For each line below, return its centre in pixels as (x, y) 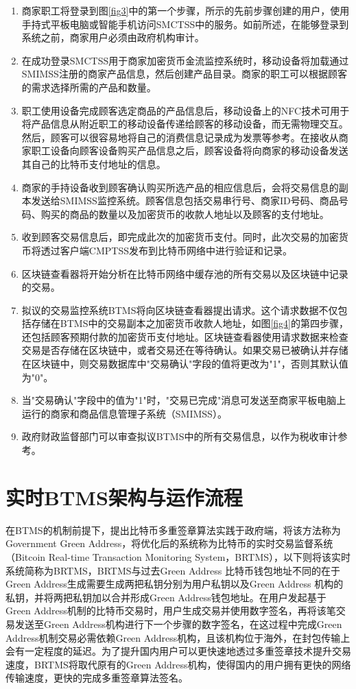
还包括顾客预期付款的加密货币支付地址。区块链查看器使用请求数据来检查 (185, 336)
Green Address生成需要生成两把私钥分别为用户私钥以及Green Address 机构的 (175, 584)
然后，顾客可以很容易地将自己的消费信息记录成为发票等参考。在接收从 (180, 137)
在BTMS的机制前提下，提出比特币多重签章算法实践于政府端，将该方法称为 (173, 530)
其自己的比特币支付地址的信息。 (94, 164)
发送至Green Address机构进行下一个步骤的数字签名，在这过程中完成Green (178, 624)
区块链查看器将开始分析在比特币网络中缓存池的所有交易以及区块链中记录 (185, 273)
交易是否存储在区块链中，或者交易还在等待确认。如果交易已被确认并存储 (185, 350)
